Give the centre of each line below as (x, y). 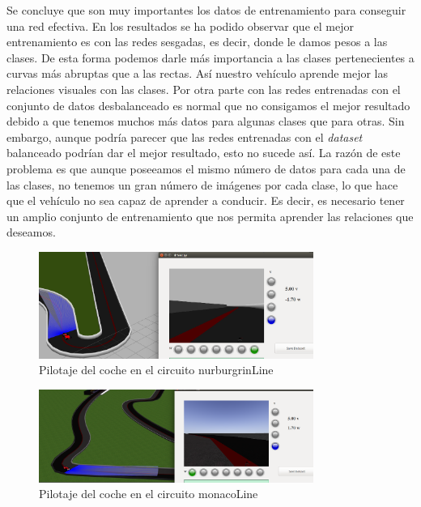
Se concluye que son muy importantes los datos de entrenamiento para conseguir (206, 10)
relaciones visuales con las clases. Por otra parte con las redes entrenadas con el (204, 89)
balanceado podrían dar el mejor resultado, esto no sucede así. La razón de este (204, 153)
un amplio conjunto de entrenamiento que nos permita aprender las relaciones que (210, 216)
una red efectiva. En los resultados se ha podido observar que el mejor (180, 26)
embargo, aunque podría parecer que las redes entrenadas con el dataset (185, 136)
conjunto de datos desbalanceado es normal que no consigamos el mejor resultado (208, 105)
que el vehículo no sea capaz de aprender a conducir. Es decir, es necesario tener (206, 200)
